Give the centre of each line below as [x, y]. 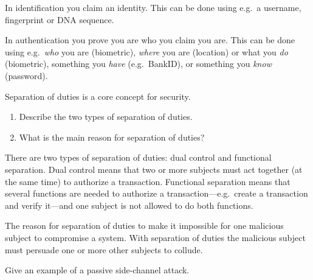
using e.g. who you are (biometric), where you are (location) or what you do [146, 51]
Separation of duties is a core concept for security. [98, 96]
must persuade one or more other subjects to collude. [104, 249]
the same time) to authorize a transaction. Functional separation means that [148, 181]
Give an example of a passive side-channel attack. [97, 270]
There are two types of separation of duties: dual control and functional [138, 157]
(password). [26, 75]
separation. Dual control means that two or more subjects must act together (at [154, 169]
